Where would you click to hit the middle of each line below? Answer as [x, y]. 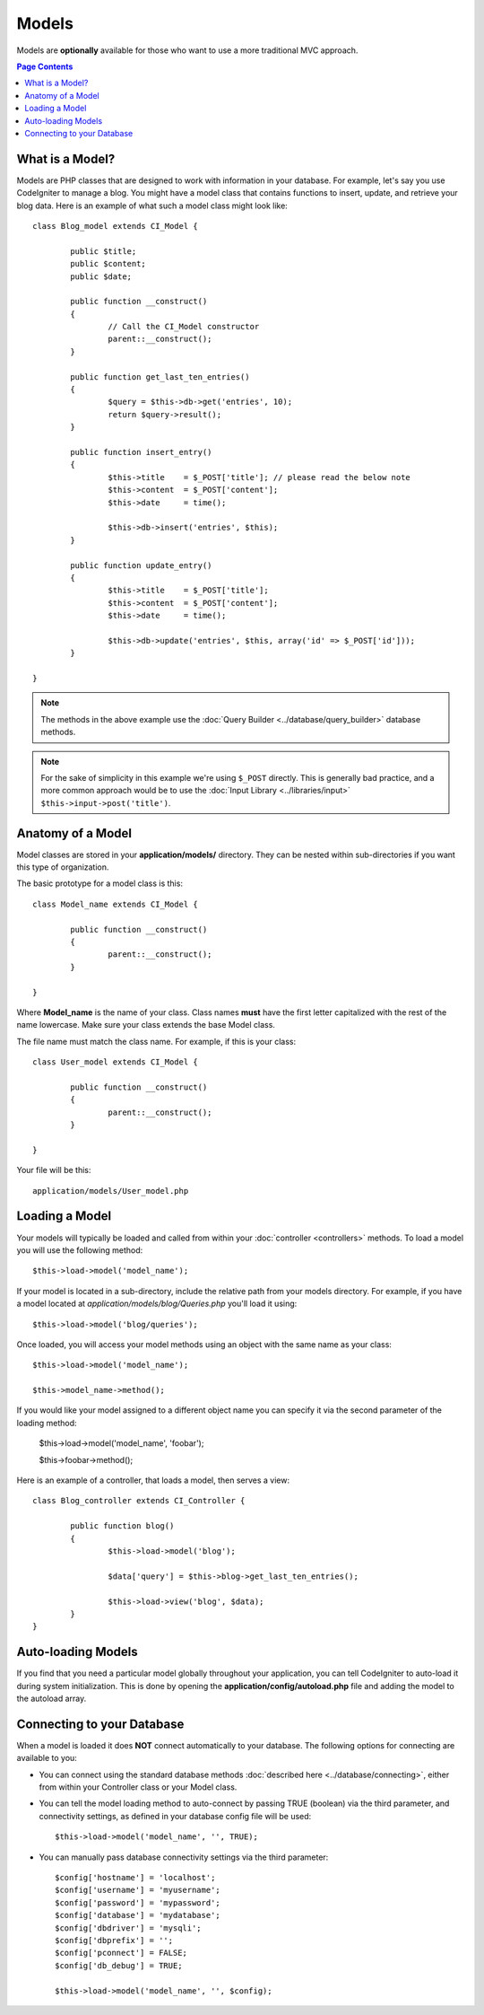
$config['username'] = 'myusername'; [138, 1890]
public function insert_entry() [141, 452]
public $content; [108, 264]
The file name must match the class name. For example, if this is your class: [156, 1041]
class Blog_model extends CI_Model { [116, 226]
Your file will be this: [54, 1170]
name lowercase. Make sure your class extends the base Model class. [146, 1025]
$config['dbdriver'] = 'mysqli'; [128, 1928]
